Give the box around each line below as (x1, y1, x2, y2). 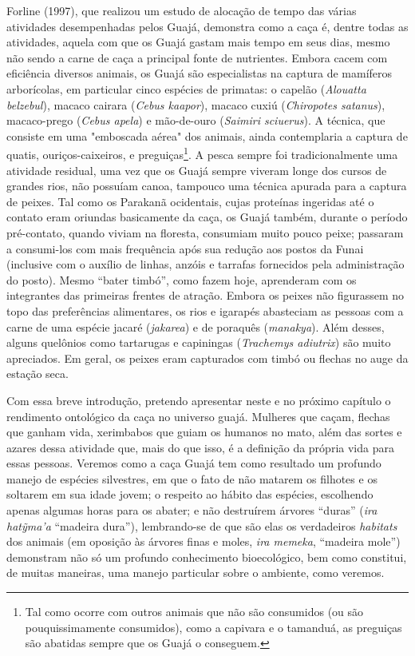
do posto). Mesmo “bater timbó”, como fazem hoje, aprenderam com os (6, 271, 357, 288)
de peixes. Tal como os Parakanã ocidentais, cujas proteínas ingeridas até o (6, 193, 374, 209)
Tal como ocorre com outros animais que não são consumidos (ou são (25, 603, 364, 620)
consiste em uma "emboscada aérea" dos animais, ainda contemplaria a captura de (6, 127, 408, 144)
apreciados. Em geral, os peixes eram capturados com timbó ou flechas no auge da (6, 349, 409, 366)
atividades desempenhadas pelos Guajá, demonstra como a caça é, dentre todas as (6, 18, 409, 34)
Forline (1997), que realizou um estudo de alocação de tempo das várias (6, 2, 357, 18)
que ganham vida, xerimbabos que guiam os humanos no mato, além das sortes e (6, 423, 402, 440)
